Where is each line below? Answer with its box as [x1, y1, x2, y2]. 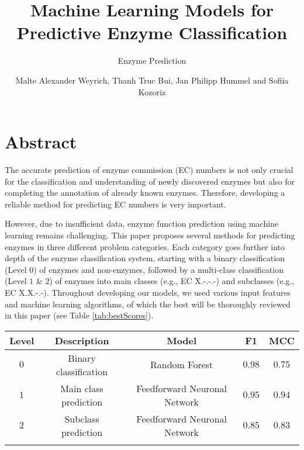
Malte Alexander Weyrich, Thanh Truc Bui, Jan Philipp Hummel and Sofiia [15, 74, 289, 86]
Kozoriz [138, 85, 166, 98]
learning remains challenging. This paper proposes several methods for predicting [5, 229, 295, 241]
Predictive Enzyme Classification [16, 20, 288, 44]
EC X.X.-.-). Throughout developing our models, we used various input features [5, 286, 291, 298]
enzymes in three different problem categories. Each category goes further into [5, 240, 285, 252]
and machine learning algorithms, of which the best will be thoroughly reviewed [5, 297, 291, 310]
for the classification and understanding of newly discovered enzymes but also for [5, 175, 295, 187]
